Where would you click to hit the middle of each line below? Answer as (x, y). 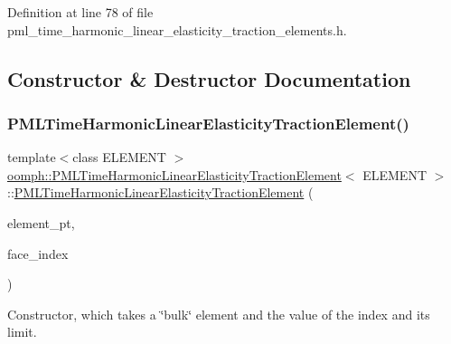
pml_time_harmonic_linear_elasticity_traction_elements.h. (177, 29)
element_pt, (41, 222)
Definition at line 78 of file (80, 12)
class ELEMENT (119, 157)
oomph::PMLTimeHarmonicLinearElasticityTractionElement (174, 174)
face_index (38, 253)
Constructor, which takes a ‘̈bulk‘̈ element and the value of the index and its (219, 314)
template (32, 157)
